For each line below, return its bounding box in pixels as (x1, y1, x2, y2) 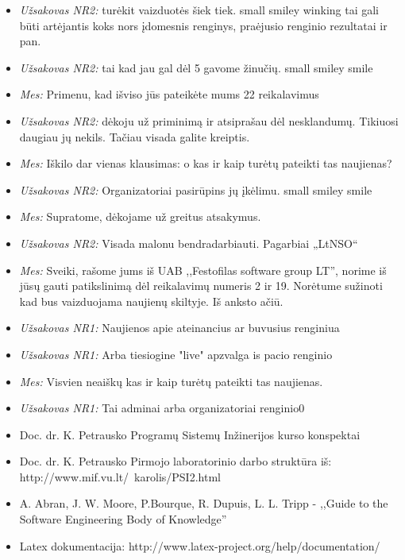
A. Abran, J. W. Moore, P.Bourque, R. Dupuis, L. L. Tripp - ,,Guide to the (19, 495, 388, 512)
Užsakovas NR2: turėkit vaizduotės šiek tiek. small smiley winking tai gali (19, 2, 380, 17)
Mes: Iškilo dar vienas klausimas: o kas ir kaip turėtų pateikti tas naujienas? (19, 155, 392, 172)
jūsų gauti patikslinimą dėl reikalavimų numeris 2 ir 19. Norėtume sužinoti (19, 277, 383, 294)
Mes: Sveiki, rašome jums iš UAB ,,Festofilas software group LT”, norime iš (19, 261, 387, 278)
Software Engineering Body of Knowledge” (19, 511, 227, 527)
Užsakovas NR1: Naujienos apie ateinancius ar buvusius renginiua (19, 319, 340, 336)
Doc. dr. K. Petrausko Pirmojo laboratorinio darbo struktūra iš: (19, 453, 332, 469)
